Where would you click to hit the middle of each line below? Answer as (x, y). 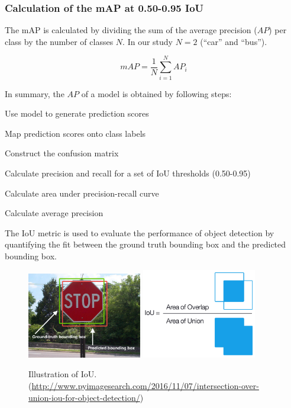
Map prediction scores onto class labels (75, 133)
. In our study (148, 41)
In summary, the (35, 93)
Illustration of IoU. (63, 374)
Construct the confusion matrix (62, 153)
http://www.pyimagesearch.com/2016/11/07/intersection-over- (145, 386)
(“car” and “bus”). (234, 41)
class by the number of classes (59, 41)
